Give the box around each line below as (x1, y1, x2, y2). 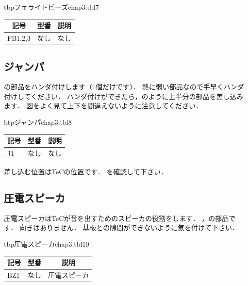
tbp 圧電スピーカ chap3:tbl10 (4, 239, 89, 249)
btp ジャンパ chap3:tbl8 (4, 117, 72, 127)
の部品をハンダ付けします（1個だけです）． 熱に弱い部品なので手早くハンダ (4, 82, 244, 92)
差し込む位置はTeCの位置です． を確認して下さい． (4, 167, 167, 177)
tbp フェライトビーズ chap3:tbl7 (4, 2, 99, 12)
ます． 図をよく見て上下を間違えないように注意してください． (4, 101, 202, 111)
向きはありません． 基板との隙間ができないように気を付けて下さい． (19, 222, 239, 233)
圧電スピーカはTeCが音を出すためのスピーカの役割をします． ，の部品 (4, 213, 229, 223)
